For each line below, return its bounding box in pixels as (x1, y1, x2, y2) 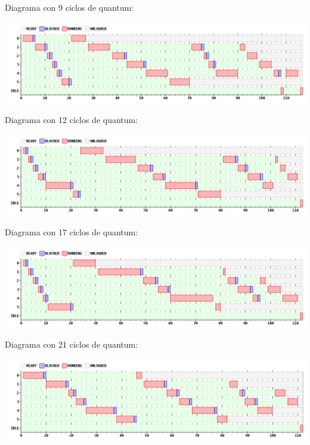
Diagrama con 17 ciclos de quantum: (5, 226, 138, 238)
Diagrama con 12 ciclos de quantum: (5, 113, 138, 126)
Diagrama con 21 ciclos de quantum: (5, 338, 138, 351)
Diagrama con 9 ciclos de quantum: (5, 1, 134, 13)
